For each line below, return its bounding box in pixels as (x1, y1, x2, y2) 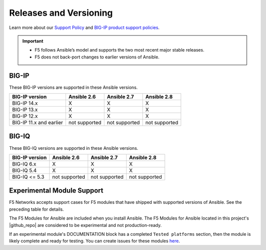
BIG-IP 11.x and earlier (12, 119, 64, 126)
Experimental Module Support (9, 187, 103, 195)
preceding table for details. (9, 206, 64, 212)
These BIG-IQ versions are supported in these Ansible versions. (9, 145, 138, 151)
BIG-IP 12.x (12, 113, 38, 120)
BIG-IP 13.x (12, 106, 38, 113)
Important (22, 38, 44, 44)
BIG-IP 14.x (12, 100, 38, 107)
